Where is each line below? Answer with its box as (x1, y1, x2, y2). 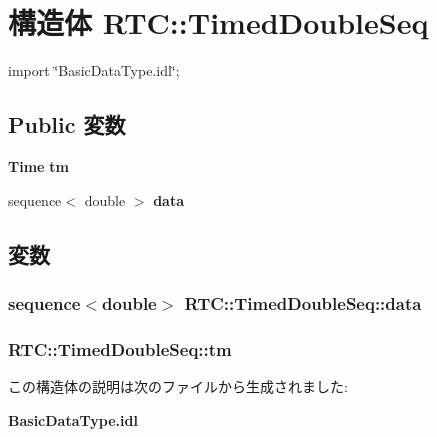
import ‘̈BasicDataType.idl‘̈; (8, 60, 180, 81)
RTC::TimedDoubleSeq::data (184, 290, 422, 315)
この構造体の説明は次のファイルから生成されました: (8, 375, 348, 396)
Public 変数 (8, 109, 126, 140)
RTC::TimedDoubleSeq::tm (8, 336, 232, 361)
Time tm (8, 155, 69, 176)
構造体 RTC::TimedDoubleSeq (8, 2, 429, 43)
